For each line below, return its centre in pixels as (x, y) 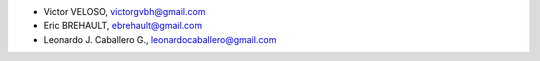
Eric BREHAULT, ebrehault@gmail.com (123, 26)
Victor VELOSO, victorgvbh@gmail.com (124, 11)
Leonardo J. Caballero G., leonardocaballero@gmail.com (160, 39)
